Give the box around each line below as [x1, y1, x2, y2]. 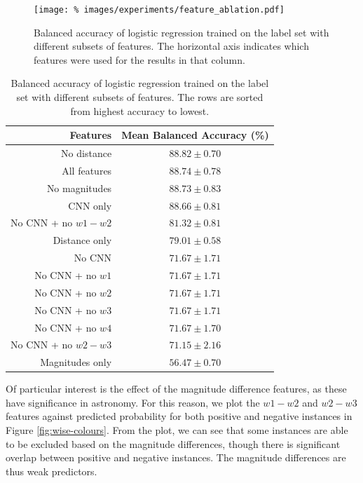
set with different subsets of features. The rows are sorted [16, 90, 263, 104]
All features [62, 163, 112, 177]
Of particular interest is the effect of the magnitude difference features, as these [6, 381, 347, 396]
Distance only [53, 233, 112, 247]
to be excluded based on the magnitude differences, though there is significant [6, 436, 341, 451]
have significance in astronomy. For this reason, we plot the [6, 395, 260, 409]
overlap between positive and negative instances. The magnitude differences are [6, 450, 346, 465]
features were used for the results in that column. [34, 52, 245, 67]
